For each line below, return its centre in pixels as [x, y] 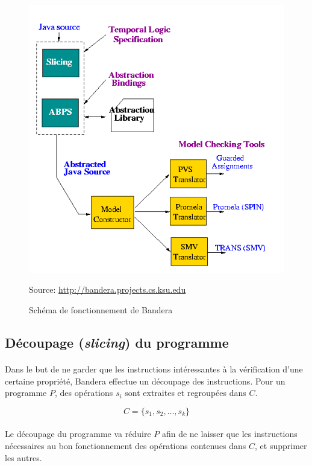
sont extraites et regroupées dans [186, 393]
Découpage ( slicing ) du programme [117, 342]
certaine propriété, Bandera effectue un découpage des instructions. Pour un [145, 381]
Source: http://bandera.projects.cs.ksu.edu [108, 289]
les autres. [23, 457]
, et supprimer [281, 445]
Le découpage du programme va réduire [78, 434]
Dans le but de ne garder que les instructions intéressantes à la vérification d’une [154, 369]
